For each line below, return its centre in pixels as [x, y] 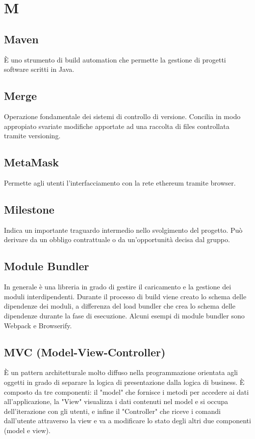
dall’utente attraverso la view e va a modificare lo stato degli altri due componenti [127, 421]
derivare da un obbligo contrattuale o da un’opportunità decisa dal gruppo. [117, 239]
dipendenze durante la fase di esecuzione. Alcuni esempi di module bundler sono [124, 315]
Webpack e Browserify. [38, 325]
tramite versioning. [32, 136]
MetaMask [32, 162]
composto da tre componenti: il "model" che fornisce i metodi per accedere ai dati [127, 392]
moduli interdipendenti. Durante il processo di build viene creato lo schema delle [125, 296]
